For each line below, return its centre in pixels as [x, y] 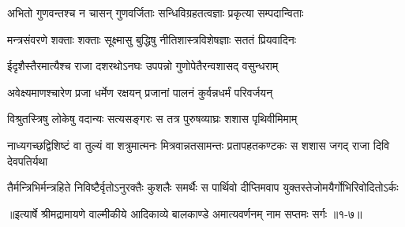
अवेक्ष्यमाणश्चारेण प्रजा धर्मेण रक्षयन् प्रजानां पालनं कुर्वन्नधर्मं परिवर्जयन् [140, 92]
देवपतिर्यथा [28, 160]
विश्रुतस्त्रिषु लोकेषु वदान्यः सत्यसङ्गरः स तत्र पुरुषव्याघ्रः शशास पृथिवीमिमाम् [152, 119]
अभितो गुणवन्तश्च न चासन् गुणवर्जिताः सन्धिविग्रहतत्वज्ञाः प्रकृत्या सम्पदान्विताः [156, 13]
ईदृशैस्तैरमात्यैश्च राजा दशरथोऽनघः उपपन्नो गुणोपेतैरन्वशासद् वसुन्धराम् [143, 66]
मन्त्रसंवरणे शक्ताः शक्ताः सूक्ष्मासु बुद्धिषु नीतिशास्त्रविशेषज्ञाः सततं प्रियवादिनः [152, 39]
